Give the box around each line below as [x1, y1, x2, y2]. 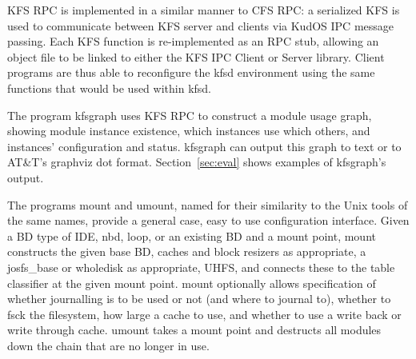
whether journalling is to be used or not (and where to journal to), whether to [7, 290, 391, 307]
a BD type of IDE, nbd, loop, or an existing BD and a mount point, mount [7, 227, 376, 244]
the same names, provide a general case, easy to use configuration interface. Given [7, 212, 410, 229]
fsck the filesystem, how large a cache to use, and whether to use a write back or [7, 305, 402, 322]
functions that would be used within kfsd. [7, 79, 211, 96]
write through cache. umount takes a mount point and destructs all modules [7, 321, 382, 338]
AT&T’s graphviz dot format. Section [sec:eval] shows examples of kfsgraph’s [7, 154, 386, 170]
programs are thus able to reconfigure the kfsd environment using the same [7, 64, 375, 81]
